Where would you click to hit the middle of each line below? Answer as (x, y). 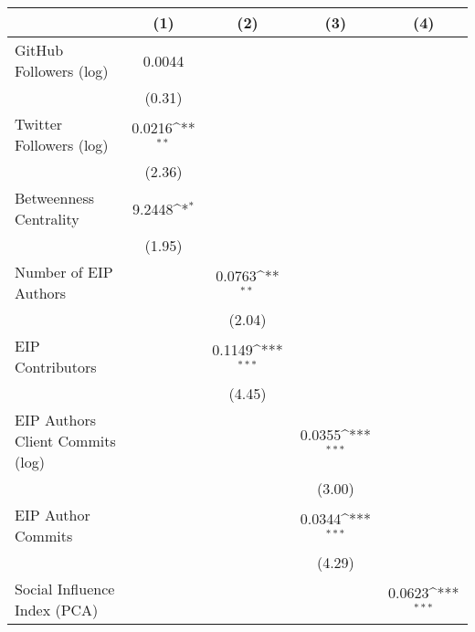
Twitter (39, 124)
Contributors (56, 367)
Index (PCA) (57, 610)
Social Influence (65, 589)
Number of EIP (64, 272)
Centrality (47, 219)
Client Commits (65, 441)
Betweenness (55, 198)
